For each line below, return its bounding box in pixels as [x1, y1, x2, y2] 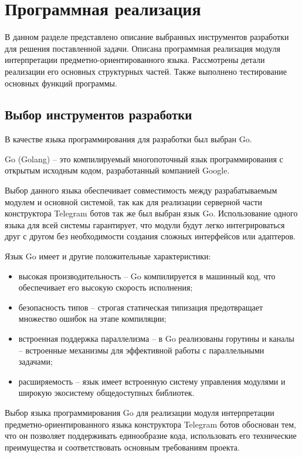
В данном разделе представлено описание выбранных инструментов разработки [5, 31, 289, 43]
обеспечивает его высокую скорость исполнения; [18, 281, 193, 293]
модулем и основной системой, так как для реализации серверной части [5, 195, 262, 208]
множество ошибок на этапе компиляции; [18, 312, 167, 325]
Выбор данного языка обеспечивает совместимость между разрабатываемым [5, 184, 277, 196]
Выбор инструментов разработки [5, 105, 192, 124]
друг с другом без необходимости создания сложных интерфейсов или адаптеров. [5, 230, 296, 242]
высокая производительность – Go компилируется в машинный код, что [18, 269, 276, 282]
